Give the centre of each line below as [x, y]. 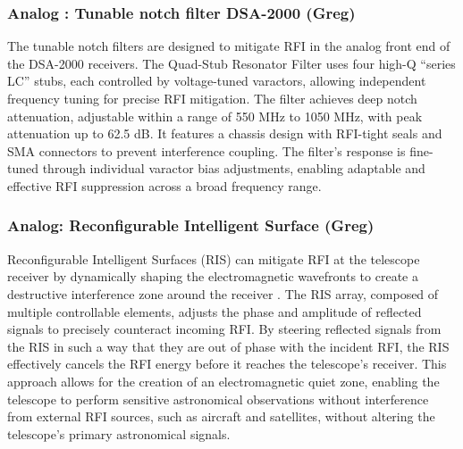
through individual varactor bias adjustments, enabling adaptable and [234, 168]
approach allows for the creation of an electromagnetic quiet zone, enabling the [223, 381]
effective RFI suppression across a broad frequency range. [164, 185]
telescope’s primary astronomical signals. [119, 433]
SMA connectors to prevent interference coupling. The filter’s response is [206, 150]
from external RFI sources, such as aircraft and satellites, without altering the [221, 416]
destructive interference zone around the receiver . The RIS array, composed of [223, 293]
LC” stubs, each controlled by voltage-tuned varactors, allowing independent [217, 81]
